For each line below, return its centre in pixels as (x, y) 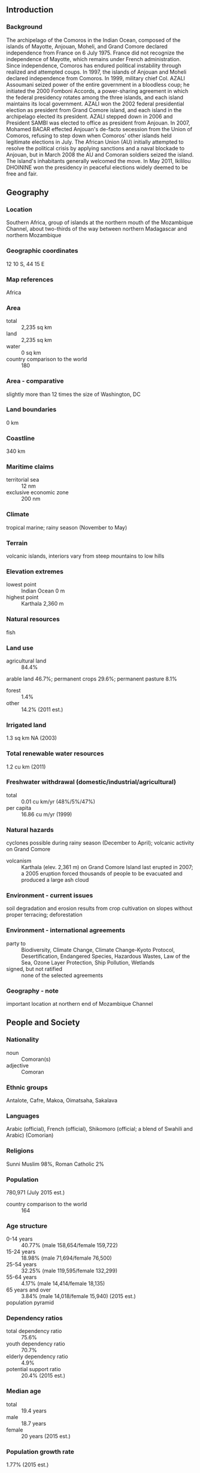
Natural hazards (30, 830)
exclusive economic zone (37, 492)
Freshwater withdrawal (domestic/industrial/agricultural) (91, 782)
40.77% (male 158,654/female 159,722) (69, 1245)
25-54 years (22, 1265)
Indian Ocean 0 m (43, 591)
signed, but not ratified (34, 969)
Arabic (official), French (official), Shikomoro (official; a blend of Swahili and (100, 1129)
